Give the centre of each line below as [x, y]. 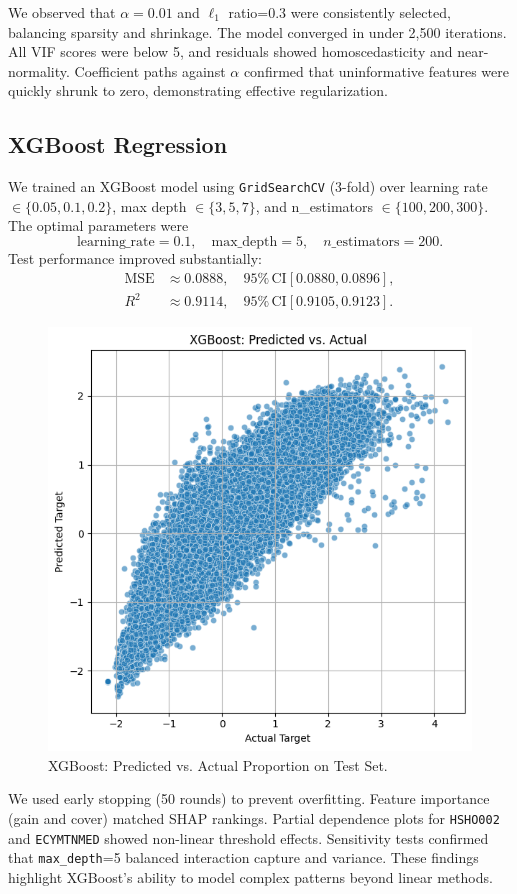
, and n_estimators [314, 205]
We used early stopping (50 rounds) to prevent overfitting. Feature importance [249, 798]
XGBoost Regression [118, 144]
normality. [39, 70]
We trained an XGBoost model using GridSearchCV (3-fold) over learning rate [248, 186]
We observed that [62, 12]
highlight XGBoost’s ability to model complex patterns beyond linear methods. [250, 876]
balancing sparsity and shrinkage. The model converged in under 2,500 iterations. [257, 31]
